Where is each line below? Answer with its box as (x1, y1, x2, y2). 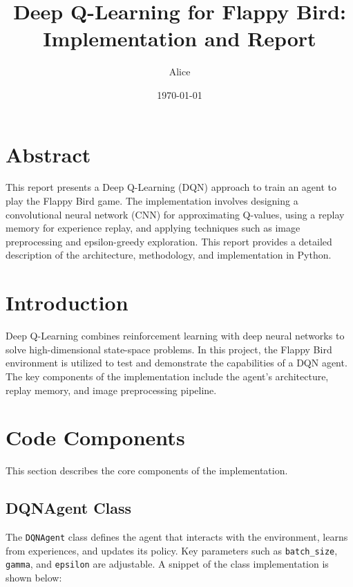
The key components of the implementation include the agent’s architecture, (6, 369, 329, 383)
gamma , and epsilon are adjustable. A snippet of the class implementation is (6, 557, 329, 571)
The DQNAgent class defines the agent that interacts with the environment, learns (6, 530, 348, 544)
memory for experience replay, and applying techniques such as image (6, 221, 300, 235)
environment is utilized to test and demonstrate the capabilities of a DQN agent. (6, 355, 347, 370)
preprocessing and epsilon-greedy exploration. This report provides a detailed (6, 234, 332, 248)
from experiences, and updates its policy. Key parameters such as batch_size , (6, 543, 338, 557)
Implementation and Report (43, 24, 316, 53)
